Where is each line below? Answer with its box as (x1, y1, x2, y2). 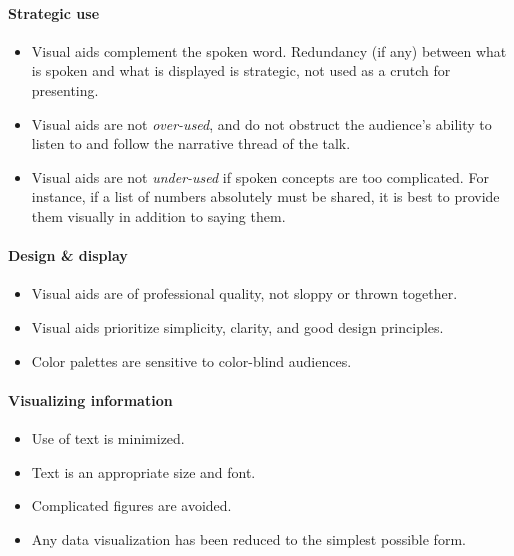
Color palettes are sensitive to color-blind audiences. (31, 350, 352, 371)
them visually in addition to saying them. (31, 205, 286, 226)
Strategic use (8, 2, 100, 23)
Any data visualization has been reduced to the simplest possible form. (31, 528, 466, 549)
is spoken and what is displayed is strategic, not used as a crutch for (31, 60, 451, 81)
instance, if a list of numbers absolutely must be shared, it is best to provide (31, 186, 500, 207)
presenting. (31, 79, 99, 100)
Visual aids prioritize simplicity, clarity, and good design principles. (31, 316, 444, 337)
